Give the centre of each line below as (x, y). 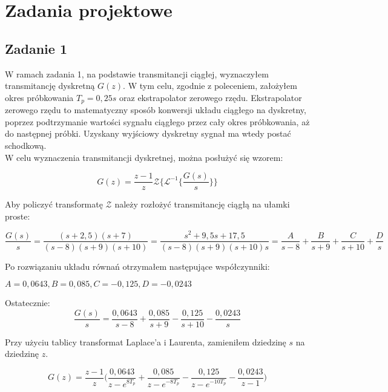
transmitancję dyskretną (50, 86)
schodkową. (26, 145)
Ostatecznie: (28, 303)
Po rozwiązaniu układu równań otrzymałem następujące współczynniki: (137, 266)
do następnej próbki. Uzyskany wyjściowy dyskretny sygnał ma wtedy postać (148, 133)
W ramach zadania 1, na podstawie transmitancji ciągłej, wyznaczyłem (137, 73)
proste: (18, 216)
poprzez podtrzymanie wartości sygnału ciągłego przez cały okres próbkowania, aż (157, 121)
